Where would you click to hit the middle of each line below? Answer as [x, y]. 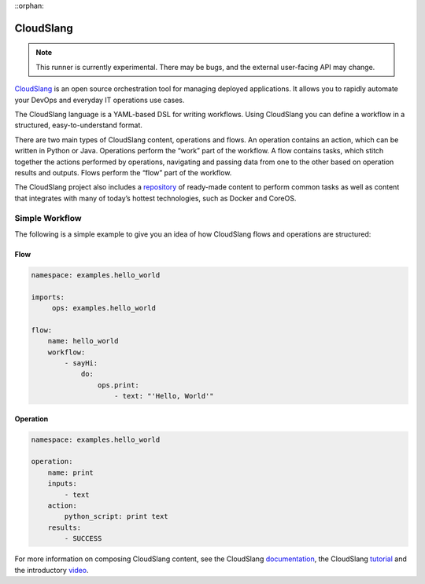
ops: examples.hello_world [104, 308]
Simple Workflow [48, 219]
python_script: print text [116, 516]
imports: [48, 297]
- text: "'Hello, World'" [164, 396]
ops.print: [118, 385]
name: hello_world [83, 341]
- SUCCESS [83, 539]
